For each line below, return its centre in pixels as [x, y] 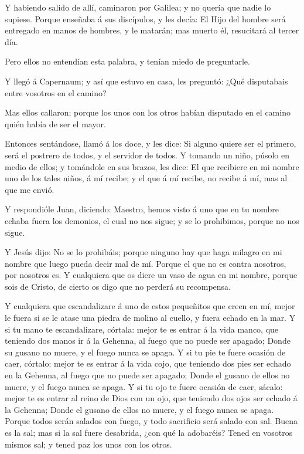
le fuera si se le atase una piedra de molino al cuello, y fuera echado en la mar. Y [150, 318]
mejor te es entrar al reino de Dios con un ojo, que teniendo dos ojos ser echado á [151, 398]
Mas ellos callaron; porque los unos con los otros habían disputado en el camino [148, 112]
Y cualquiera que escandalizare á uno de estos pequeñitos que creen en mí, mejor [150, 306]
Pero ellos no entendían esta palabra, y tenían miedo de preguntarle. [127, 61]
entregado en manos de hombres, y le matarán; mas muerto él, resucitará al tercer [152, 30]
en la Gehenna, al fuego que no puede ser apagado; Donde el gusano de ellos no [147, 375]
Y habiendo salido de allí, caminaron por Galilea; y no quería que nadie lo [138, 7]
